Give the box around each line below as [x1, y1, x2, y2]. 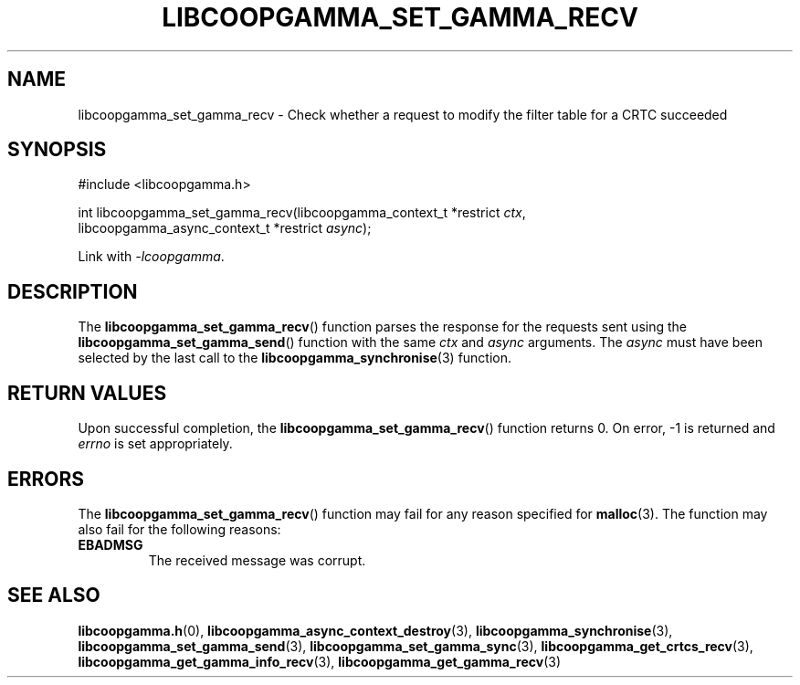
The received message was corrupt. [148, 552, 366, 568]
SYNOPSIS [7, 138, 107, 162]
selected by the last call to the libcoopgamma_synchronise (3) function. [78, 350, 512, 366]
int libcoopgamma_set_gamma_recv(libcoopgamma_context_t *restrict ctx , [78, 205, 526, 221]
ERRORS [7, 467, 85, 490]
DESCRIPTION [7, 279, 138, 303]
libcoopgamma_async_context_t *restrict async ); [78, 220, 372, 237]
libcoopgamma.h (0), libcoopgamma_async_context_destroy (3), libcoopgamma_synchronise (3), [78, 622, 673, 638]
